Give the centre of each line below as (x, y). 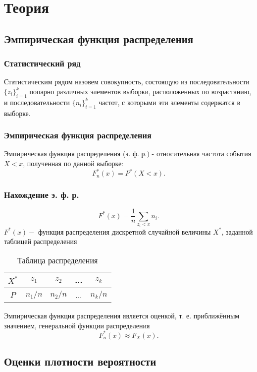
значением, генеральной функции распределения (77, 325)
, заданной (237, 231)
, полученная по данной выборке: (73, 163)
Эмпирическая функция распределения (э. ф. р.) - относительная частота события (128, 154)
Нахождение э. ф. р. (42, 194)
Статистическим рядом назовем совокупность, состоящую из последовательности (127, 82)
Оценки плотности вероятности (80, 361)
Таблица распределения (58, 260)
